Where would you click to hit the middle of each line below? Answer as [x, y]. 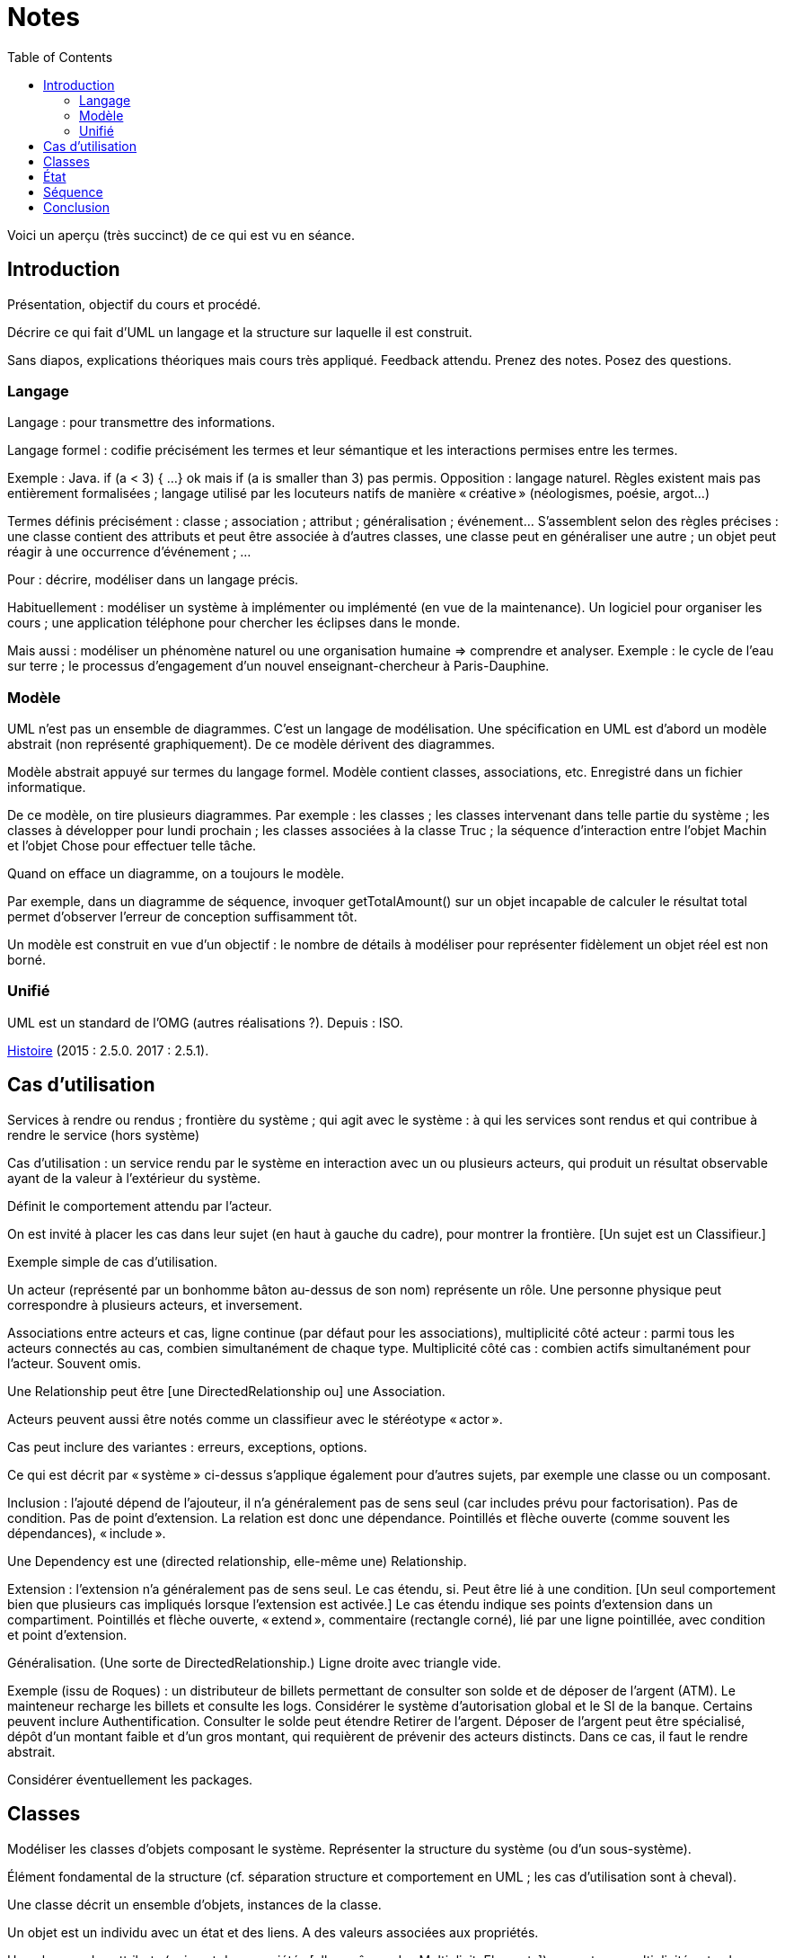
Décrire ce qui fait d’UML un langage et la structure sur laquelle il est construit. [240, 332]
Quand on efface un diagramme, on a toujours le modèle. [176, 874]
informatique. [47, 788]
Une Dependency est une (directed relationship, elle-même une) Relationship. [237, 1561]
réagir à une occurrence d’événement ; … [129, 552]
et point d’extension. [67, 1634]
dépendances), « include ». [87, 1533]
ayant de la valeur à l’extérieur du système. [134, 1178]
